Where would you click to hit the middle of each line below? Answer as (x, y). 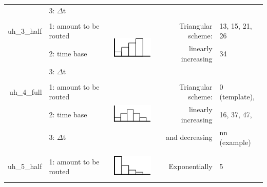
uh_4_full (26, 91)
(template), (237, 97)
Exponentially (190, 166)
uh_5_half (25, 166)
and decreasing (189, 137)
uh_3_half (25, 30)
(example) (235, 142)
